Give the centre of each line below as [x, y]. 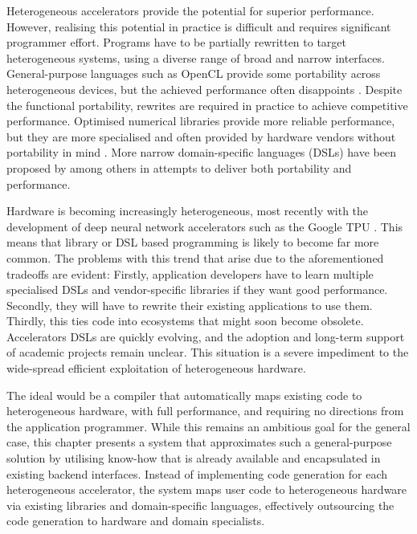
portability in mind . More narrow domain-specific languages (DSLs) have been [201, 152]
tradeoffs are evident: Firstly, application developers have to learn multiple [190, 273]
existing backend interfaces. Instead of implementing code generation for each [197, 473]
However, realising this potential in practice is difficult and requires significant [199, 26]
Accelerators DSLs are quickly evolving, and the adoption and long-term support [206, 336]
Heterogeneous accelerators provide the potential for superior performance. [190, 10]
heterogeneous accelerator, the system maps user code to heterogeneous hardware [207, 489]
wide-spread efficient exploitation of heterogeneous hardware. [156, 368]
